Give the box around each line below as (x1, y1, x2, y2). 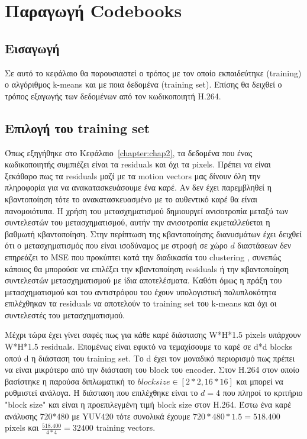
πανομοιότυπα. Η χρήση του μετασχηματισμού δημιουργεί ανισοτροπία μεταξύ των (5, 204, 289, 217)
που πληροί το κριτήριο (222, 386, 303, 399)
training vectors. (96, 421, 156, 434)
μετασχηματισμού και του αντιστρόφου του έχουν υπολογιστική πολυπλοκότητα (5, 285, 276, 298)
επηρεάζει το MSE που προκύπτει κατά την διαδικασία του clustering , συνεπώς (5, 250, 282, 263)
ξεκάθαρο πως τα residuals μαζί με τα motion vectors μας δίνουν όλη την (5, 169, 261, 182)
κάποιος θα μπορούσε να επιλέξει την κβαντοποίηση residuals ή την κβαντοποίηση (5, 262, 289, 275)
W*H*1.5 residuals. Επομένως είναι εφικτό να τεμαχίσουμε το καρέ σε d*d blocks (5, 340, 293, 353)
